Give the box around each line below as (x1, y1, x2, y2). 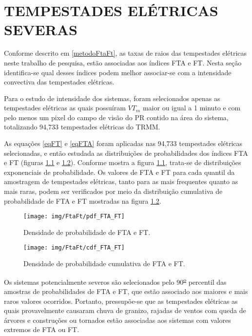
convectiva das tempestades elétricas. (4, 77, 115, 87)
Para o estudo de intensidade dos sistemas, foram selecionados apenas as (4, 93, 220, 103)
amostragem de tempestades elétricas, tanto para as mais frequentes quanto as (4, 176, 238, 187)
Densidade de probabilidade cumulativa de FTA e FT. (23, 258, 185, 269)
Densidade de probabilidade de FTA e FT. (23, 227, 151, 237)
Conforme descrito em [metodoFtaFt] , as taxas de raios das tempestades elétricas (4, 48, 247, 58)
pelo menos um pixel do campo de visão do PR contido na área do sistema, (4, 112, 229, 122)
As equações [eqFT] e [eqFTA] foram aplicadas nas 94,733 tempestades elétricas (4, 138, 243, 148)
